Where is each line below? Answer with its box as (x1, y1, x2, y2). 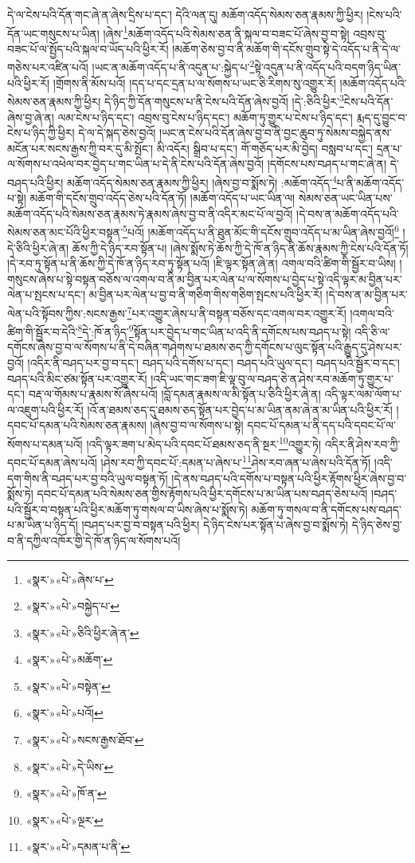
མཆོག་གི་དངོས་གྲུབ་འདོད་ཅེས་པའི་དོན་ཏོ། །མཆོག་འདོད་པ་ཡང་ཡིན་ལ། (29, 190, 296, 206)
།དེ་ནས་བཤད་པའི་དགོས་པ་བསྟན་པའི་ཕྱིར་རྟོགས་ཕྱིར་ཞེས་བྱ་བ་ (171, 469, 407, 486)
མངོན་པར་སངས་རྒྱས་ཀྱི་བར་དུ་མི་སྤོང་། (7, 139, 154, 156)
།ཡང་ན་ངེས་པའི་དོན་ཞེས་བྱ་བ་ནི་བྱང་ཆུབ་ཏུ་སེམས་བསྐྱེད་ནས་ (159, 124, 392, 141)
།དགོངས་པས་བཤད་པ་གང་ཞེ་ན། (267, 155, 386, 172)
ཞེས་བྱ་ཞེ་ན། (7, 108, 54, 125)
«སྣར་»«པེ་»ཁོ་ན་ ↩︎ (25, 785, 107, 802)
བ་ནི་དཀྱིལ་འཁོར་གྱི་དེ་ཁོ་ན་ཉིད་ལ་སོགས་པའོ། (7, 532, 181, 548)
